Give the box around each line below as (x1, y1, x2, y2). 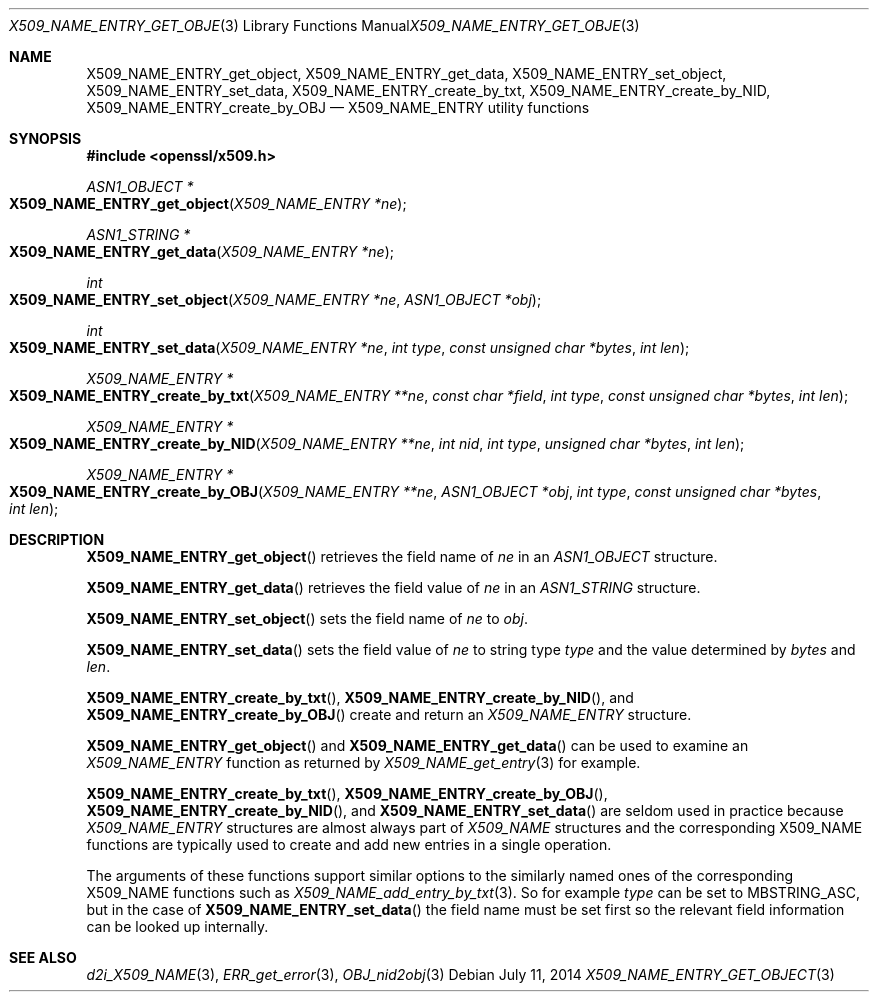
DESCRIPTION (9, 531, 105, 548)
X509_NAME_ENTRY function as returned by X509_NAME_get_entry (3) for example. (86, 754, 641, 771)
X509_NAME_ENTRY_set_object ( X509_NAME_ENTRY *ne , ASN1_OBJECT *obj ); (9, 291, 542, 308)
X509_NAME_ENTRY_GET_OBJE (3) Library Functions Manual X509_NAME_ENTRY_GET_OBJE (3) (9, 17, 640, 34)
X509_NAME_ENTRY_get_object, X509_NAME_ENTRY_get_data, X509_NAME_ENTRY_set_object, (86, 65, 727, 82)
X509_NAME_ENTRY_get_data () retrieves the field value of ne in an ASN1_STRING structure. (86, 579, 701, 596)
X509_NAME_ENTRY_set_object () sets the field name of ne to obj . (86, 610, 528, 627)
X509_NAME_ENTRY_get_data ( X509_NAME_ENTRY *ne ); (9, 243, 394, 260)
